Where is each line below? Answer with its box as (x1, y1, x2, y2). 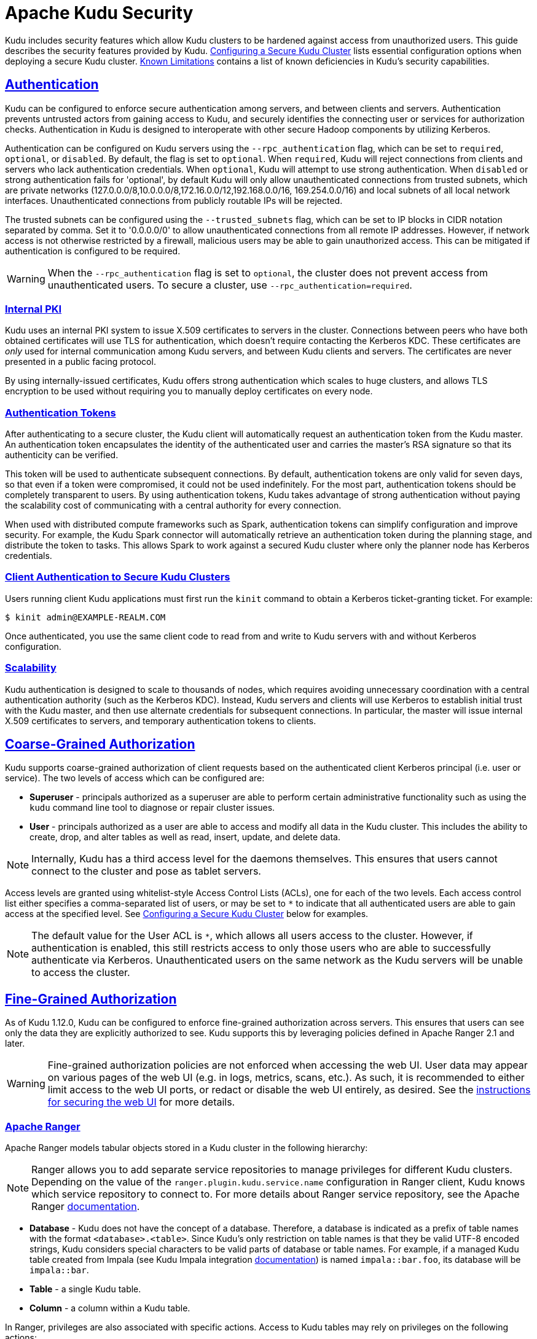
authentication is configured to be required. (5, 245, 181, 256)
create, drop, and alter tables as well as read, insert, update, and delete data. (29, 832, 340, 843)
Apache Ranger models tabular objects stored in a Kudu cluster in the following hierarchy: (5, 1142, 368, 1154)
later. (5, 1038, 25, 1049)
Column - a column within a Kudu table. (29, 1303, 190, 1314)
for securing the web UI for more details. (47, 1096, 235, 1109)
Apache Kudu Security (5, 2, 194, 23)
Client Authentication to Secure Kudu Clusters (5, 571, 230, 584)
